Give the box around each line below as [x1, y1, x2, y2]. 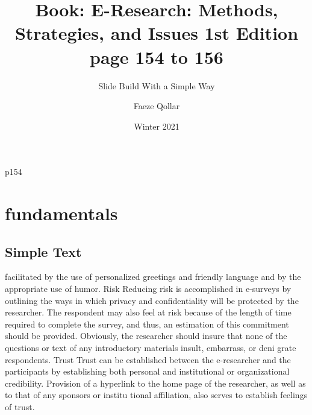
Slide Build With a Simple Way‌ [98, 79, 215, 92]
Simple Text [5, 242, 82, 261]
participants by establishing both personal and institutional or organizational [5, 365, 290, 378]
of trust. [5, 400, 35, 413]
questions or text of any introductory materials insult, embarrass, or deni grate [5, 341, 296, 354]
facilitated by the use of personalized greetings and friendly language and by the [5, 270, 301, 283]
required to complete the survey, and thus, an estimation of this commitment [5, 317, 289, 330]
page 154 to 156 [90, 44, 223, 69]
